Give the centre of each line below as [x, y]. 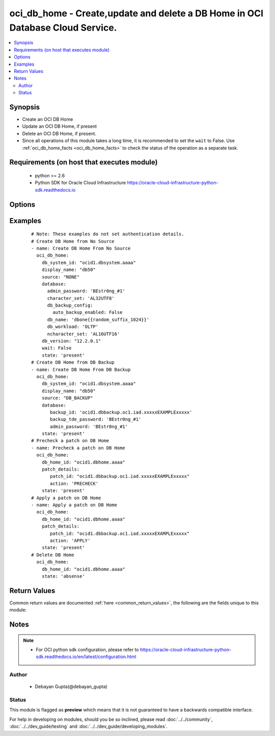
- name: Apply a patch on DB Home [74, 505]
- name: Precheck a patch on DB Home [78, 448]
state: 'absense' [63, 576]
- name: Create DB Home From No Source [81, 248]
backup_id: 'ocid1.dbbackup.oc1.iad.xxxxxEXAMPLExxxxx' [121, 412]
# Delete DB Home [53, 555]
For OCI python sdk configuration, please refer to [87, 650]
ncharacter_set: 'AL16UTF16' [84, 334]
